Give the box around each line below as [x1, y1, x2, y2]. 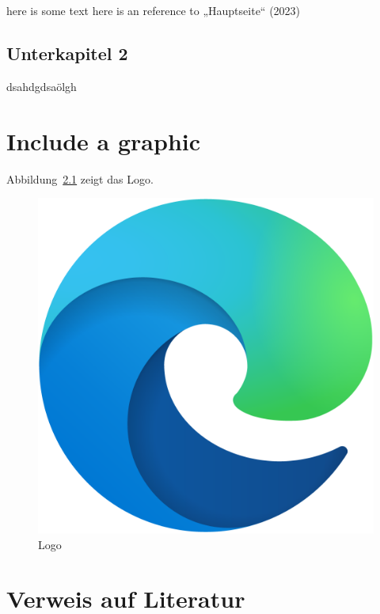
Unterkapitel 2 [6, 40, 128, 65]
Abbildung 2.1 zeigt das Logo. [6, 170, 154, 187]
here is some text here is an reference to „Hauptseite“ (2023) [6, 2, 301, 18]
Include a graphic [6, 124, 201, 157]
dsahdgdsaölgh [6, 78, 77, 94]
